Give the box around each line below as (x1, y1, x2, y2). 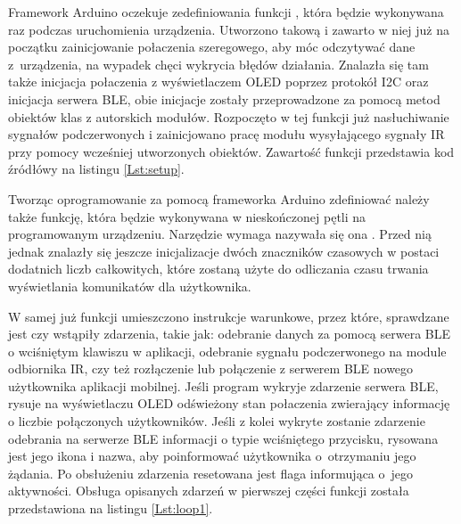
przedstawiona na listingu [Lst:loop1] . (8, 499, 213, 518)
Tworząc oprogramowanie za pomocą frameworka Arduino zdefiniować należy (8, 189, 430, 208)
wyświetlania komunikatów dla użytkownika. (8, 276, 251, 295)
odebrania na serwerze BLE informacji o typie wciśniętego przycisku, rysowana (8, 429, 439, 447)
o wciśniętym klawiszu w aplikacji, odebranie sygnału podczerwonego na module (8, 341, 447, 360)
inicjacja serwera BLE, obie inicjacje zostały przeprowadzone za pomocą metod (8, 89, 440, 108)
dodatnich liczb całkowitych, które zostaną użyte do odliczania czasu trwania (8, 259, 429, 278)
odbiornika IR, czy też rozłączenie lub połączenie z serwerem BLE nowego (8, 359, 414, 378)
